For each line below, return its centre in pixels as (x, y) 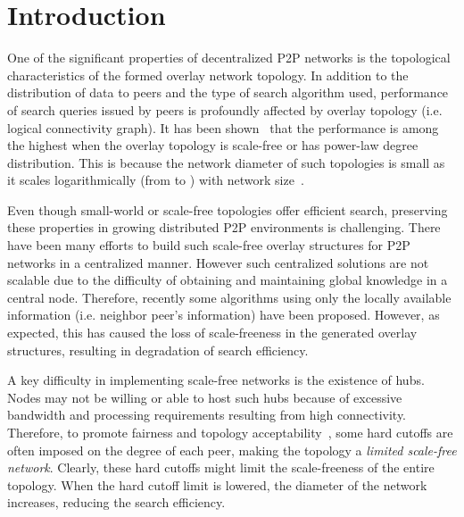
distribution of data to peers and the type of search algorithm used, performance (228, 92)
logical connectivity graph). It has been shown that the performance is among (223, 127)
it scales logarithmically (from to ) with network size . (156, 180)
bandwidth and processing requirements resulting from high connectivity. (207, 415)
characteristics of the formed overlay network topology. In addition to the (208, 75)
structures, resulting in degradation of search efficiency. (158, 350)
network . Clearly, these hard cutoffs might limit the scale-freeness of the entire (221, 467)
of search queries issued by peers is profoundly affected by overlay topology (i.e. (225, 109)
